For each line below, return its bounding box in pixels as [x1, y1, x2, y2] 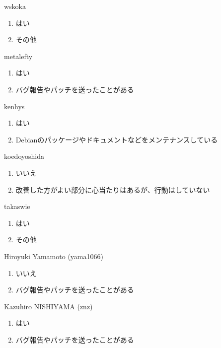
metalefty [4, 51, 33, 61]
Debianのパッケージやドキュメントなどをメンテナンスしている [15, 134, 218, 144]
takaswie [4, 201, 30, 211]
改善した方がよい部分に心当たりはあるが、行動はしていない [15, 184, 210, 195]
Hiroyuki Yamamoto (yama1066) [4, 251, 103, 261]
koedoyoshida [4, 151, 44, 161]
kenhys [4, 101, 25, 111]
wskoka [4, 1, 26, 11]
